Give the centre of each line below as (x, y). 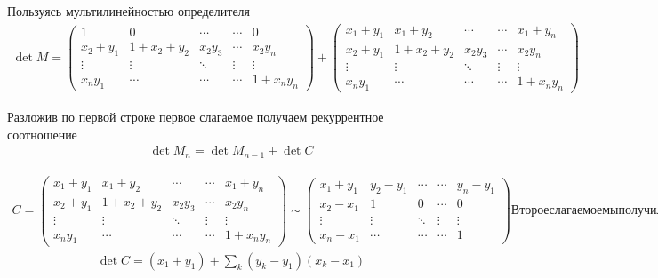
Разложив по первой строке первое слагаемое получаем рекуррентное (196, 117)
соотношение (42, 134)
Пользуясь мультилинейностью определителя (129, 11)
